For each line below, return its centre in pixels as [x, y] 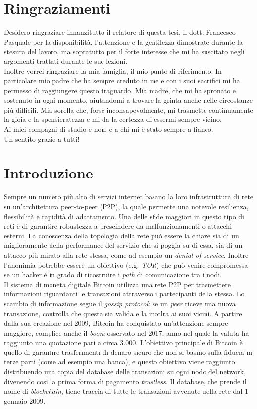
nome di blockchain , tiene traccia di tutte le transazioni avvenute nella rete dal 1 [126, 391]
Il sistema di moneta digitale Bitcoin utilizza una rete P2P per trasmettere [117, 284]
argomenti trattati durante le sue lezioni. [66, 61]
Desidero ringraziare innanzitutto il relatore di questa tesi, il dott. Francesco [120, 32]
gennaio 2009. [25, 400]
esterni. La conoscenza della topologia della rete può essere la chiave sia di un [122, 235]
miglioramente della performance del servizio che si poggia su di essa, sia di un [123, 245]
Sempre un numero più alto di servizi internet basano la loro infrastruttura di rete [129, 197]
